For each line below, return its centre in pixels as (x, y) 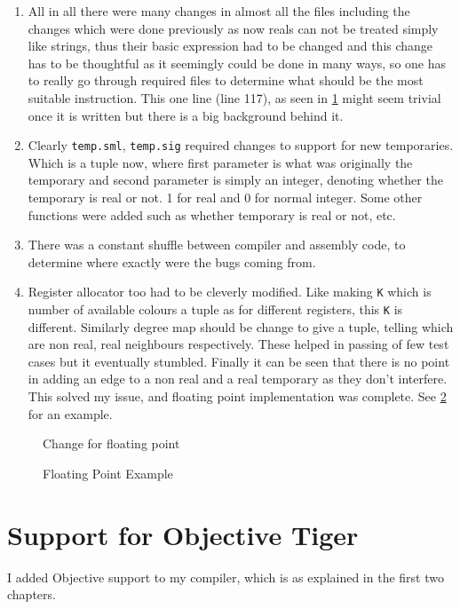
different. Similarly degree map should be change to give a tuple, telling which (241, 326)
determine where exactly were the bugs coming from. (172, 261)
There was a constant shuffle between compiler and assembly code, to (217, 245)
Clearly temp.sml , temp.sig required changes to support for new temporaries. (241, 145)
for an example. (70, 413)
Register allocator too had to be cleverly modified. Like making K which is (230, 292)
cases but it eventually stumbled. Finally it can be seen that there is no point (239, 361)
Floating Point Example (108, 473)
